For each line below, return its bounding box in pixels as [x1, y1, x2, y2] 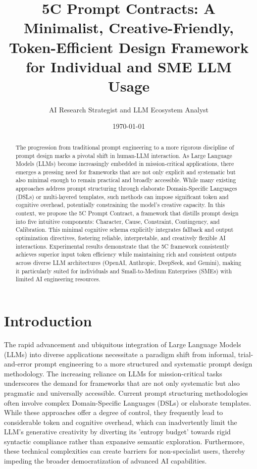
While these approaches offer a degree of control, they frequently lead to [4, 407, 223, 417]
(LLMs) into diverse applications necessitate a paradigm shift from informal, [4, 349, 236, 359]
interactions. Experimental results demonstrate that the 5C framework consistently [15, 242, 230, 250]
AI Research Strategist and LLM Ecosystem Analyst [49, 104, 209, 114]
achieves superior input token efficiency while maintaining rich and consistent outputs [15, 250, 237, 259]
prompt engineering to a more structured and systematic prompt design [34, 359, 253, 369]
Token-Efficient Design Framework [8, 37, 249, 57]
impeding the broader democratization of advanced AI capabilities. [4, 456, 207, 466]
